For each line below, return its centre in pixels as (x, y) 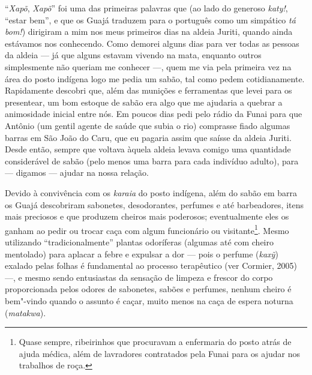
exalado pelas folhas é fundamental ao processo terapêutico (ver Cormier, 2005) (151, 265)
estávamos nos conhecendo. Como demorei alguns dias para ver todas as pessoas (152, 43)
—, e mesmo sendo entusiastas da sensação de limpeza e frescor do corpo (139, 277)
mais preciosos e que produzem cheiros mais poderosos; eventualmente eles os (147, 216)
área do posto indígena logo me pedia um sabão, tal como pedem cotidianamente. (155, 78)
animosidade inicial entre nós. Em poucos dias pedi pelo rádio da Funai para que (154, 114)
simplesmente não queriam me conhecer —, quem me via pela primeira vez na (148, 66)
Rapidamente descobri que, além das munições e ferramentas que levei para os (148, 90)
